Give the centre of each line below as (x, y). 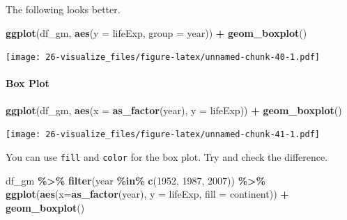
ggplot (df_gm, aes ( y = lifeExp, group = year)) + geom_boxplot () (156, 32)
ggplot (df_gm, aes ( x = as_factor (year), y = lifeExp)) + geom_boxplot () (174, 110)
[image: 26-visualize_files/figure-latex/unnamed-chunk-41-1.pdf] (163, 135)
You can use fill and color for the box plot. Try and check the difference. (167, 156)
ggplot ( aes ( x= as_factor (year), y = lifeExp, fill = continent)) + (147, 194)
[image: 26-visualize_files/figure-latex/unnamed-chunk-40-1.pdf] (163, 57)
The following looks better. (63, 9)
